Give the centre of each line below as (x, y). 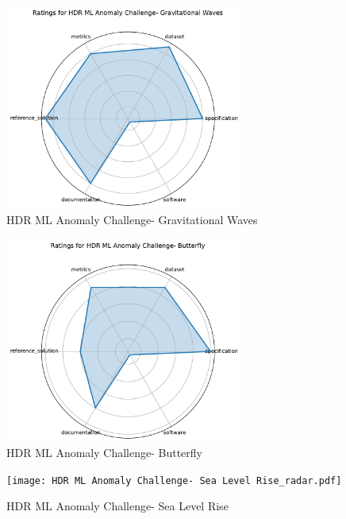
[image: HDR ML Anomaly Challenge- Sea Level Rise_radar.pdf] (174, 480)
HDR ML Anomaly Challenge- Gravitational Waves (132, 220)
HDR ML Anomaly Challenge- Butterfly (104, 453)
